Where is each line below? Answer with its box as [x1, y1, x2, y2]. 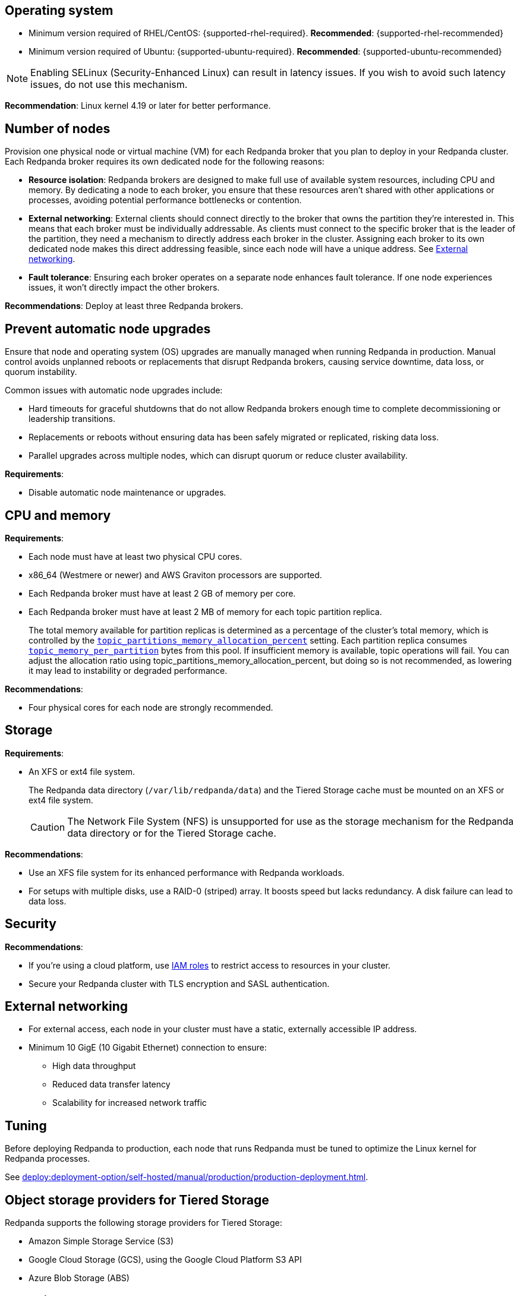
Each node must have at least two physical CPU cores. [29, 551, 242, 562]
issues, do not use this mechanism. [30, 78, 188, 91]
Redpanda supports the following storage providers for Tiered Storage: [5, 1218, 282, 1228]
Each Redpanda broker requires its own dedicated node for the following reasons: [5, 156, 324, 167]
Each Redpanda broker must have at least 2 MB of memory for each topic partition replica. [29, 606, 382, 617]
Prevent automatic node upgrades [5, 321, 211, 336]
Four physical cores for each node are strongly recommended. [29, 702, 273, 712]
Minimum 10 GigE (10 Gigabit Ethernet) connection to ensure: [29, 1042, 267, 1053]
